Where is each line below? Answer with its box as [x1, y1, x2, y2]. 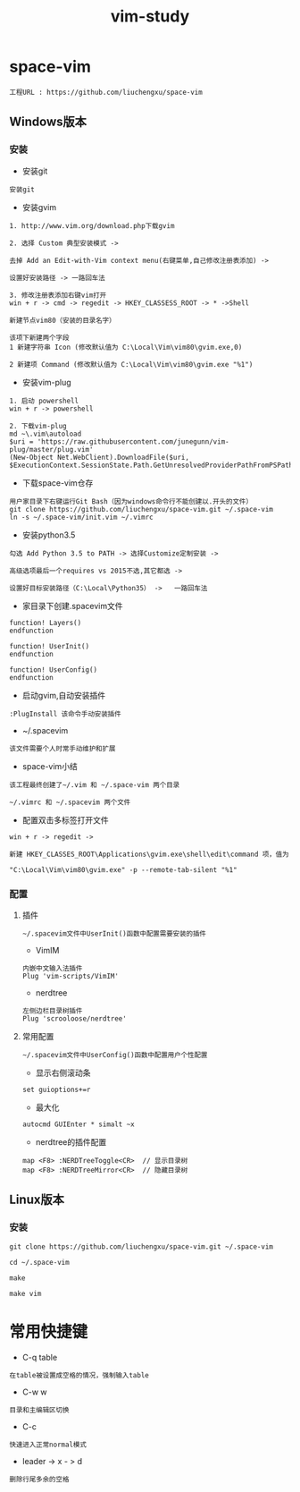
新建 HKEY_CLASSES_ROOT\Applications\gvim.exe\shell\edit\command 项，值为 [9, 850, 289, 859]
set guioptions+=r [21, 1085, 91, 1094]
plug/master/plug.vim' [9, 445, 94, 454]
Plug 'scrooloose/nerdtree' [21, 1013, 127, 1023]
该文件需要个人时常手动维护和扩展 [9, 744, 116, 753]
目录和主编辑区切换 [9, 1405, 70, 1414]
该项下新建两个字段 [9, 333, 70, 342]
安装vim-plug [21, 377, 71, 387]
